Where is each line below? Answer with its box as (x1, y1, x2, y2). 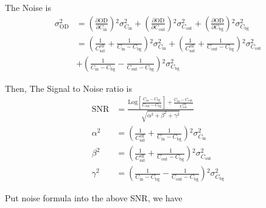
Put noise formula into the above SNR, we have (5, 192, 183, 204)
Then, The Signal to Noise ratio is (5, 81, 133, 94)
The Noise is (5, 1, 51, 13)
